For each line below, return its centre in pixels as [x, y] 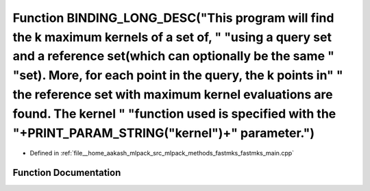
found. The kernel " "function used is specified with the [174, 114]
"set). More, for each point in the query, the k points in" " [178, 76]
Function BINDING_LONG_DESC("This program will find [173, 18]
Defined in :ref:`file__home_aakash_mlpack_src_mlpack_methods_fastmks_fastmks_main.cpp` [162, 153]
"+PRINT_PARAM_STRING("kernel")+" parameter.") [164, 133]
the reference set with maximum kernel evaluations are [173, 94]
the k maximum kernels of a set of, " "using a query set [172, 37]
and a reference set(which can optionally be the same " [174, 56]
